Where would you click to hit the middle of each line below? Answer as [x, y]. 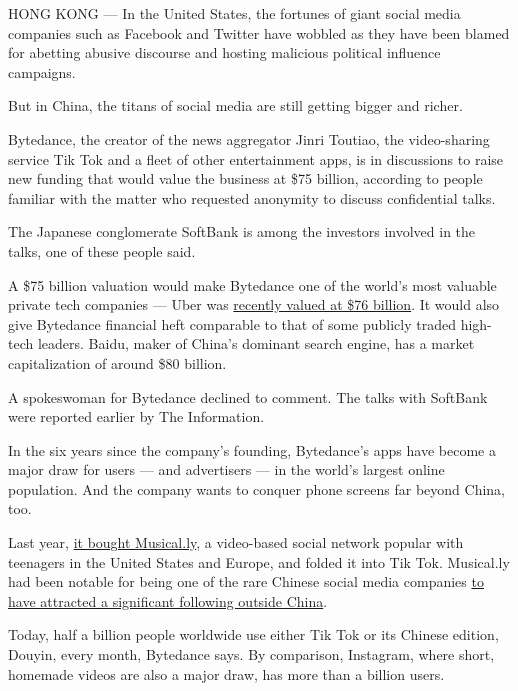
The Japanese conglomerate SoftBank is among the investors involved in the [242, 231]
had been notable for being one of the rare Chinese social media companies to [246, 581]
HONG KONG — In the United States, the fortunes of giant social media [234, 13]
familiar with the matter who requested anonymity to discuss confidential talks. [252, 197]
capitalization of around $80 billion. [117, 362]
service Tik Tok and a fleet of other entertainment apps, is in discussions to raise [256, 158]
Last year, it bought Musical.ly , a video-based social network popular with [236, 542]
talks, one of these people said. [102, 250]
